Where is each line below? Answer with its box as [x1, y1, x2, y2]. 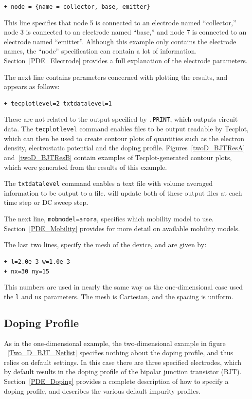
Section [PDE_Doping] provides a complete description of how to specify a [4, 376, 229, 386]
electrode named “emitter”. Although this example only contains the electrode [4, 36, 236, 46]
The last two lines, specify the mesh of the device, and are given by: [4, 239, 207, 250]
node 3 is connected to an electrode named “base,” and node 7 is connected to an [4, 27, 247, 37]
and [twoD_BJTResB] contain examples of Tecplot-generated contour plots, [4, 152, 232, 162]
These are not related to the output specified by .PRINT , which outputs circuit [4, 114, 238, 124]
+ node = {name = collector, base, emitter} [4, 3, 150, 10]
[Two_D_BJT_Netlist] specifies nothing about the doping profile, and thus [7, 347, 234, 358]
